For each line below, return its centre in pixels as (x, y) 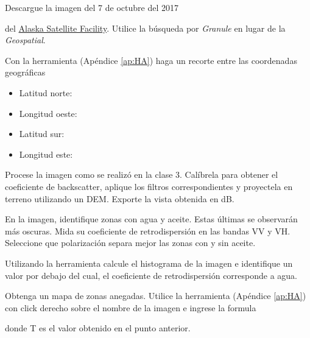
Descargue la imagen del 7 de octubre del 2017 (92, 7)
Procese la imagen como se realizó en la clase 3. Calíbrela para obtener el (142, 174)
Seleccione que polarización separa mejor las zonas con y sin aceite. (130, 243)
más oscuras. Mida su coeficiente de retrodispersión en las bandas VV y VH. (148, 231)
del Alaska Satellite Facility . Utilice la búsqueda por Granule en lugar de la (145, 28)
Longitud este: (46, 154)
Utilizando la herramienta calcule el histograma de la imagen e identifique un (149, 263)
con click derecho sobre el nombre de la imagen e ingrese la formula (131, 307)
